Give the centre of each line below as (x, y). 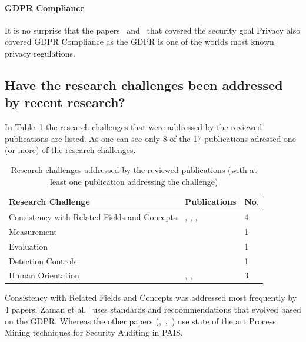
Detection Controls (43, 260)
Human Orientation (44, 275)
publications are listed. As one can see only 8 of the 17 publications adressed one (150, 138)
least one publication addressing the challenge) (134, 181)
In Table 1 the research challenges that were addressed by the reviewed (134, 127)
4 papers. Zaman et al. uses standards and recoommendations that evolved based (153, 309)
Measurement (33, 231)
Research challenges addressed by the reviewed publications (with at (134, 169)
